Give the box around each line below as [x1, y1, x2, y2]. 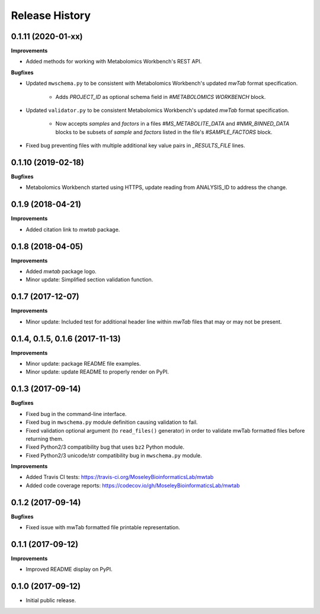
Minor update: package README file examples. [25, 360, 141, 367]
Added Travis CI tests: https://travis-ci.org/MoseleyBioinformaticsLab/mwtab [25, 474, 214, 481]
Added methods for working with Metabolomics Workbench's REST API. [25, 58, 202, 65]
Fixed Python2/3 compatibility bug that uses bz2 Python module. [25, 443, 185, 450]
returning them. [25, 435, 64, 442]
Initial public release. [25, 597, 76, 604]
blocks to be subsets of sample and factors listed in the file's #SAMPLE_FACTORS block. [55, 128, 273, 136]
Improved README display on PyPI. [25, 566, 113, 573]
